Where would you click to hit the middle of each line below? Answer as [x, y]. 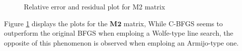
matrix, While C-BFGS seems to [173, 23]
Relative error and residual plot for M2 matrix [95, 6]
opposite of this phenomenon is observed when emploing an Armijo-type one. [121, 42]
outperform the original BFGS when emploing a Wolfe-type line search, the [119, 33]
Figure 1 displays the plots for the [56, 23]
